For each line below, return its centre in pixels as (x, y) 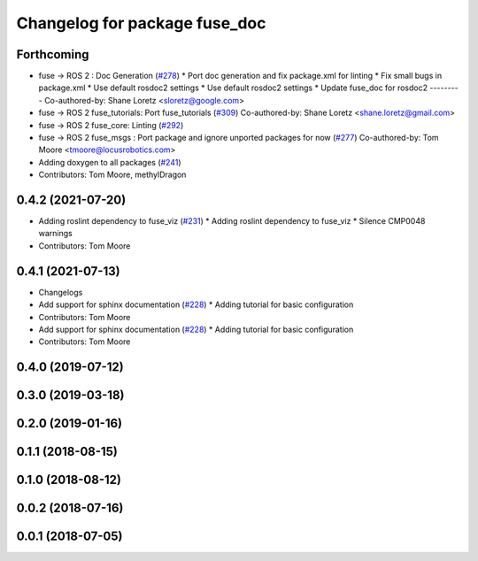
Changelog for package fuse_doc (141, 23)
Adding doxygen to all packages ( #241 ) (110, 162)
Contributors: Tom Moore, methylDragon (112, 175)
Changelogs (61, 292)
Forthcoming (53, 54)
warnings (55, 234)
